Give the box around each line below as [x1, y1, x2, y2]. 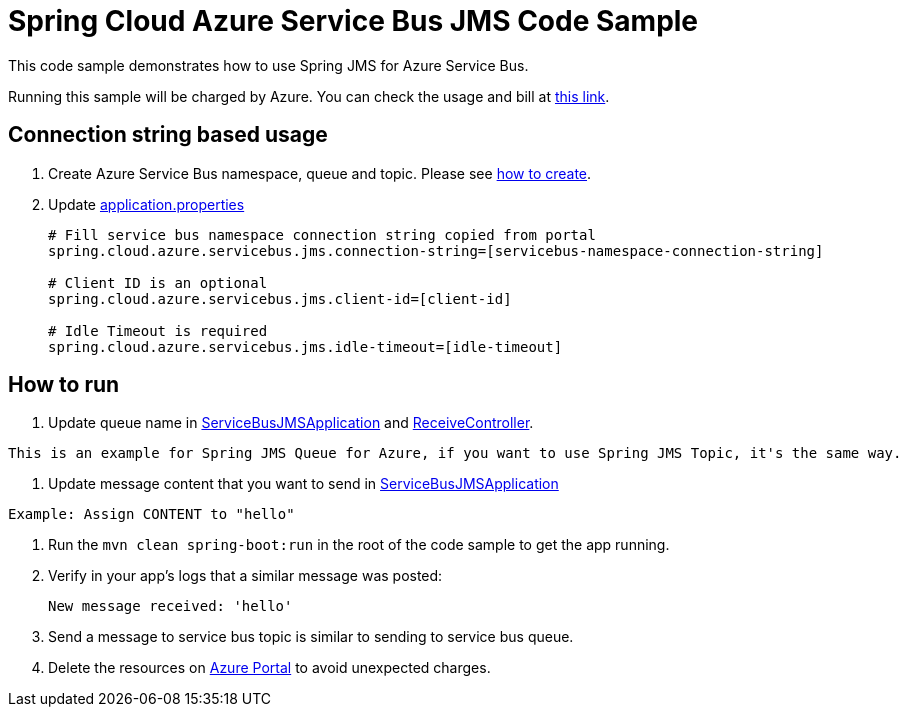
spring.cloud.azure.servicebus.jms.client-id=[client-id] [48, 290, 512, 307]
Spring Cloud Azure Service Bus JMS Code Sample [8, 4, 699, 38]
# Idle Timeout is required [48, 322, 268, 339]
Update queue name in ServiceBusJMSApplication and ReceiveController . [48, 414, 534, 432]
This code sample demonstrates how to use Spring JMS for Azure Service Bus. [8, 56, 529, 74]
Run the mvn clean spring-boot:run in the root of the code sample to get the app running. [48, 536, 670, 554]
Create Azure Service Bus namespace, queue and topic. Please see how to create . [48, 164, 592, 182]
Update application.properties [48, 195, 245, 213]
